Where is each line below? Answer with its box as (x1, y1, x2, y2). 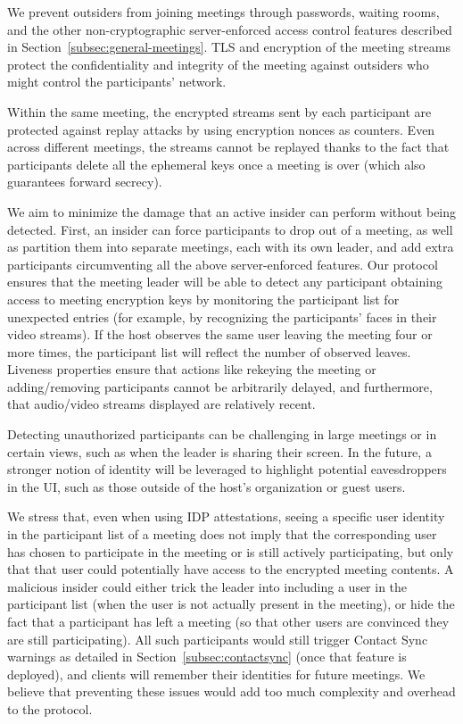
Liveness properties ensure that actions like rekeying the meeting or (7, 360, 376, 379)
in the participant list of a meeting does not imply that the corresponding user (7, 525, 437, 544)
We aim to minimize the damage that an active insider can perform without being (7, 202, 457, 221)
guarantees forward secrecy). (7, 172, 162, 191)
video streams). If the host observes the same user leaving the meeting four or (7, 325, 433, 344)
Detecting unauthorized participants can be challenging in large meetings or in (7, 425, 437, 444)
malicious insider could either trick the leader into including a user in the (7, 577, 408, 595)
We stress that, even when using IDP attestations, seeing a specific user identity (7, 507, 445, 526)
